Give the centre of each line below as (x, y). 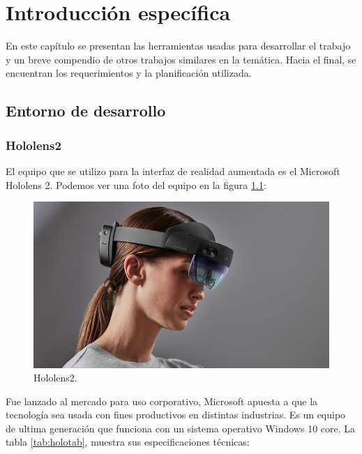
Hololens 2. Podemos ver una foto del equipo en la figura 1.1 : (136, 184)
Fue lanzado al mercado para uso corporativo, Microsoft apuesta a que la (162, 401)
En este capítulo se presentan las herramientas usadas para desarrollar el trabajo (178, 46)
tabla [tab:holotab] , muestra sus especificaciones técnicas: (128, 442)
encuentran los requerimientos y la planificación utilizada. (129, 73)
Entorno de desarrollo (86, 111)
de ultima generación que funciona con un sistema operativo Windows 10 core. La (181, 428)
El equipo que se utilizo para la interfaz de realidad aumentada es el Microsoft (173, 171)
